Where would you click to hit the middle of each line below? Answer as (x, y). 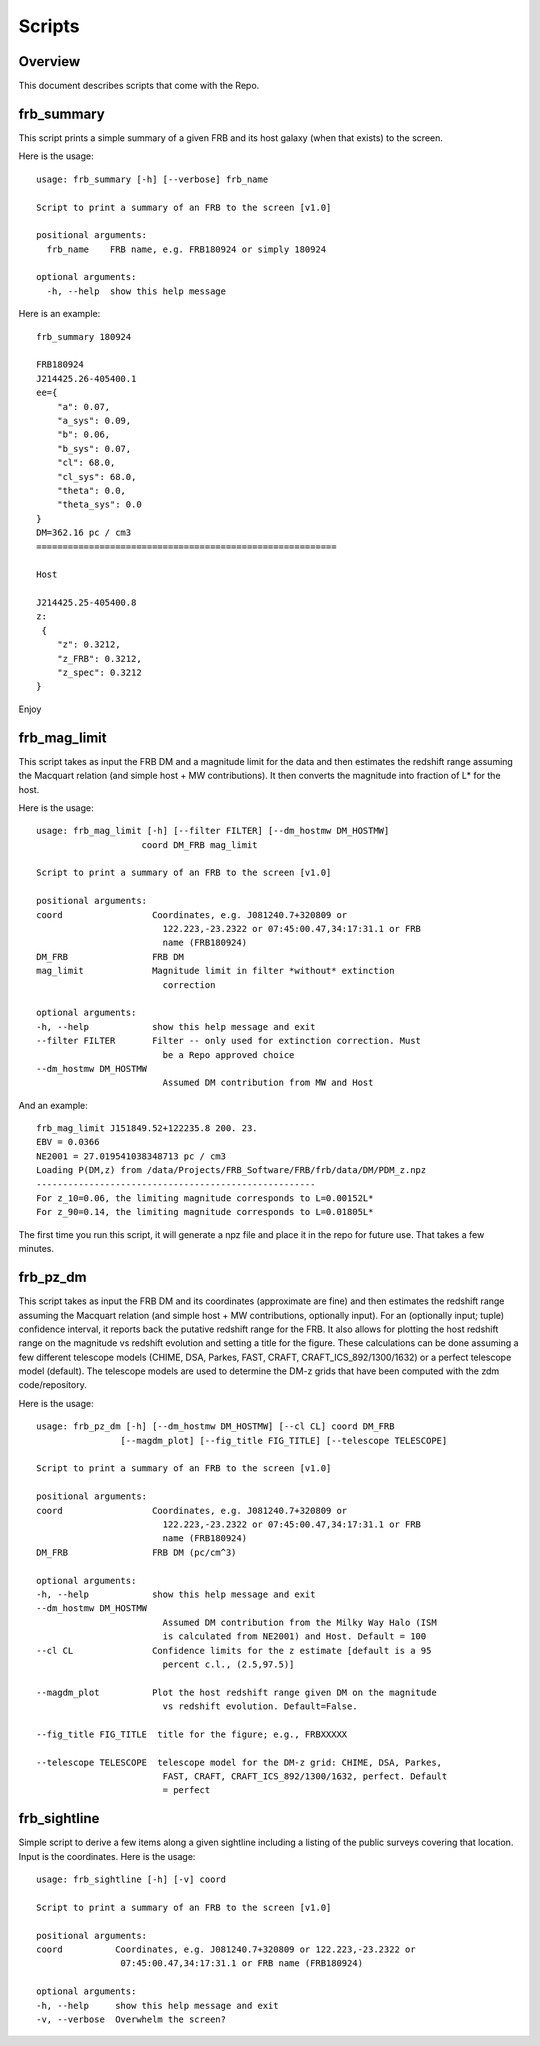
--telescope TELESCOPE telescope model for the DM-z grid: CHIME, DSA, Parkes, (239, 1762)
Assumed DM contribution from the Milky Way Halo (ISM (299, 1622)
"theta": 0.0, (91, 490)
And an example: (53, 1105)
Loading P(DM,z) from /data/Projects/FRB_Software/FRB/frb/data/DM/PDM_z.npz (231, 1170)
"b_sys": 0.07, (94, 448)
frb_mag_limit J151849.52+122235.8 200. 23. (147, 1128)
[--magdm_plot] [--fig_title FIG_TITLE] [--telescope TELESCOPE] (284, 1440)
